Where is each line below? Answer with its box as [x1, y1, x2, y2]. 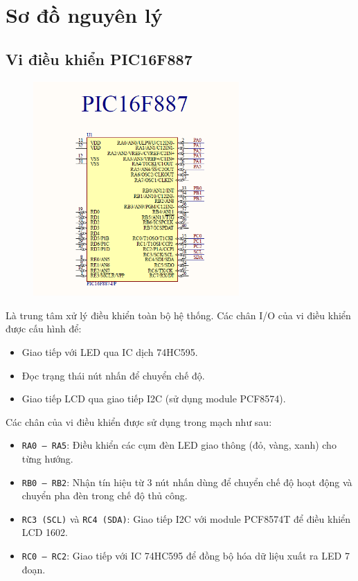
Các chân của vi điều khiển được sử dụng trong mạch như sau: [6, 414, 272, 429]
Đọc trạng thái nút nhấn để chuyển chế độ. [21, 368, 205, 382]
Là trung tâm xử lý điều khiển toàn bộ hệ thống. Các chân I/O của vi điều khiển [6, 307, 351, 322]
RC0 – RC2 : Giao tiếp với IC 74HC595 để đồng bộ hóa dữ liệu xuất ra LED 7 [21, 548, 350, 563]
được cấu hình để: [6, 321, 82, 336]
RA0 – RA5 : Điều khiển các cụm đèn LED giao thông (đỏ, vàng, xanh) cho [21, 438, 337, 452]
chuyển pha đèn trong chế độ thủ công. [21, 488, 188, 503]
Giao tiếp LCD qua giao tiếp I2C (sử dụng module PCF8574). [21, 391, 286, 406]
